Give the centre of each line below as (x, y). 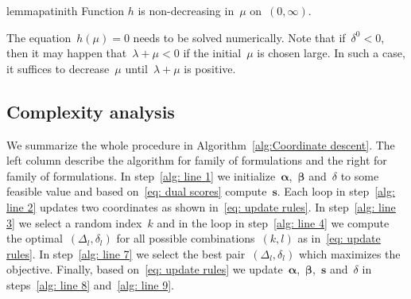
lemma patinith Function (66, 10)
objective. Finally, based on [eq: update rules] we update (145, 269)
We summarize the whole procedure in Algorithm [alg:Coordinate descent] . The (201, 144)
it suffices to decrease (58, 68)
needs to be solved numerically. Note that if (239, 37)
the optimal (35, 238)
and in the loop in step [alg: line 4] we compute (273, 222)
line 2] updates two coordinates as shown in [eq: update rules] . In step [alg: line (201, 206)
